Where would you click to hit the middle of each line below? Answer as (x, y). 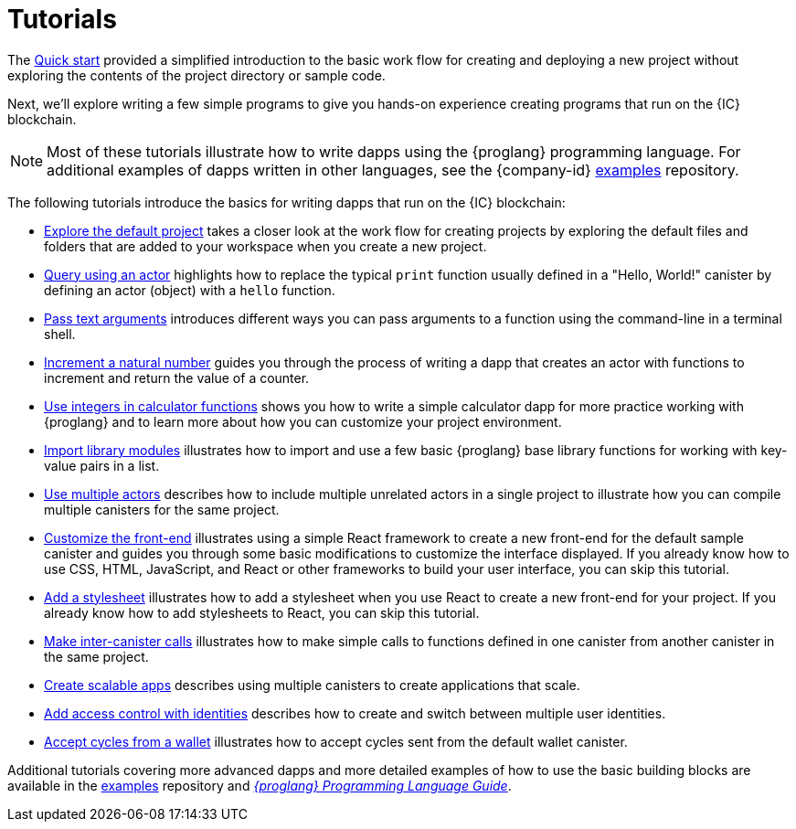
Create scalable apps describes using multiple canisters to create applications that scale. (312, 685)
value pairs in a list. (102, 465)
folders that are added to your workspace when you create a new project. (265, 246)
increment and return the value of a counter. (177, 377)
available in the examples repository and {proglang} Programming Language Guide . (260, 785)
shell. (60, 334)
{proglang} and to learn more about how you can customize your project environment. (303, 421)
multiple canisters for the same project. (162, 509)
